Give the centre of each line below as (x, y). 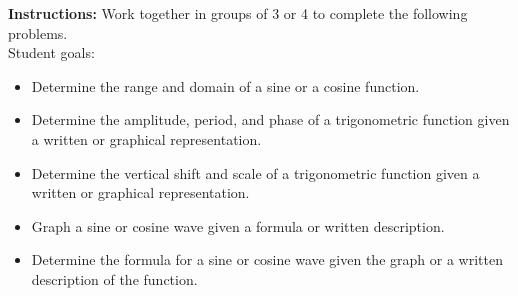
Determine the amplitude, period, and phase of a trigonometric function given (270, 119)
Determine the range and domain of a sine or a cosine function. (225, 85)
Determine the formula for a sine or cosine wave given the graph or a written (267, 259)
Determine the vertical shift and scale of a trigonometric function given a (255, 172)
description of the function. (114, 278)
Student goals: (51, 52)
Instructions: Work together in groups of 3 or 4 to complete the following (238, 13)
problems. (38, 32)
